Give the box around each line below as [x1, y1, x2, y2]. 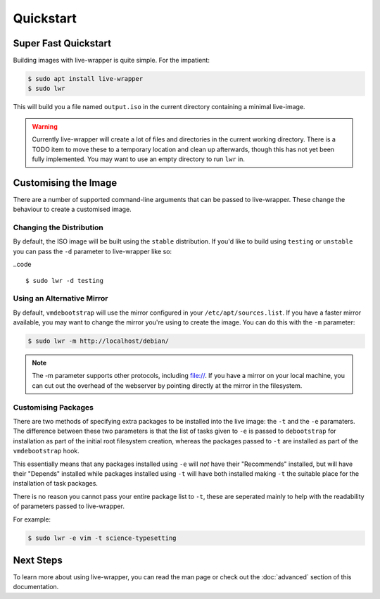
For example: [13, 515, 51, 524]
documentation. [13, 583, 59, 591]
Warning [32, 122, 58, 130]
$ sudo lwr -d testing [25, 277, 104, 284]
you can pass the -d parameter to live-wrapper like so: [13, 247, 172, 256]
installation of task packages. [13, 479, 99, 488]
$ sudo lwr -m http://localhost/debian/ [27, 337, 169, 345]
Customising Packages [13, 402, 94, 412]
